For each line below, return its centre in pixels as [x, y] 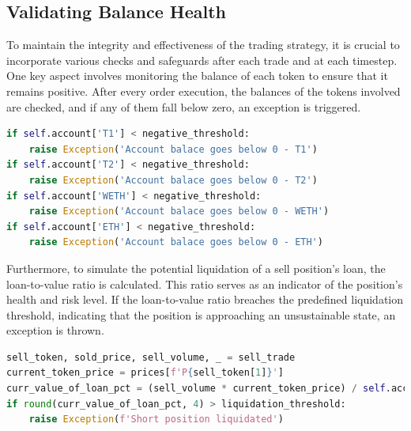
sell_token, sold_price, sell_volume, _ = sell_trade [151, 357]
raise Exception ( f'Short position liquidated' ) [156, 420]
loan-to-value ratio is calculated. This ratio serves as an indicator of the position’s [205, 284]
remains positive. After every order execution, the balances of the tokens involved [204, 91]
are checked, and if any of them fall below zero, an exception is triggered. [184, 106]
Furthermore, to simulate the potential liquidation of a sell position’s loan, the [196, 268]
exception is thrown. [55, 330]
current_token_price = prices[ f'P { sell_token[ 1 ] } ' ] [145, 373]
